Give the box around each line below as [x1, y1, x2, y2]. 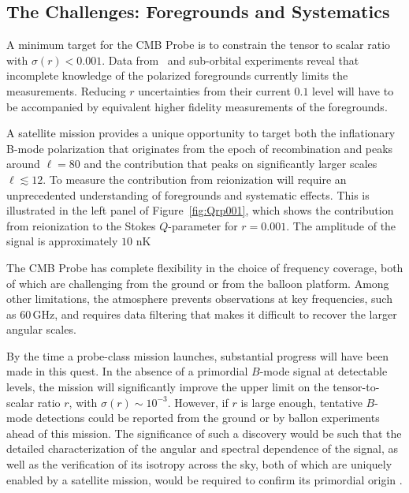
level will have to [312, 82, 394, 99]
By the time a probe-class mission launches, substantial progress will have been [6, 347, 389, 364]
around [6, 155, 40, 172]
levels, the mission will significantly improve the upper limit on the [6, 379, 329, 395]
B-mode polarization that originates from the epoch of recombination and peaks [6, 140, 393, 156]
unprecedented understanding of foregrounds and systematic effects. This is [6, 186, 370, 203]
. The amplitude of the [286, 217, 396, 233]
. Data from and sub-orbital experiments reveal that [102, 51, 359, 68]
